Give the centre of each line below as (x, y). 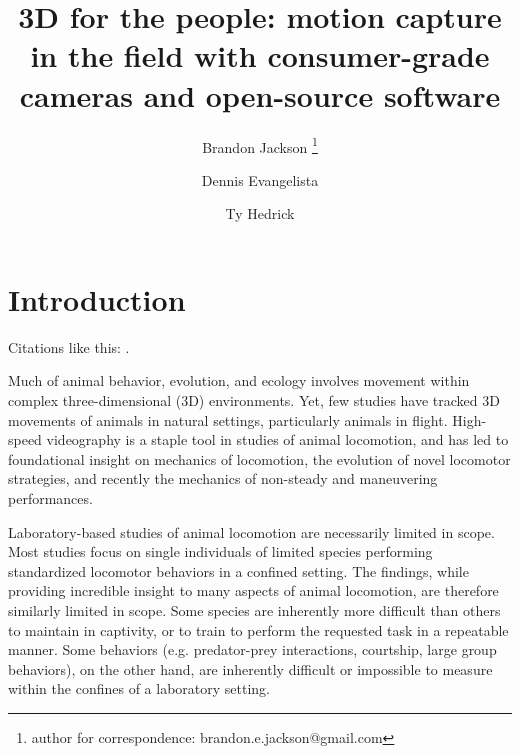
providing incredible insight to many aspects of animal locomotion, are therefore (253, 590)
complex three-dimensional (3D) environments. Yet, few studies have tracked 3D (254, 400)
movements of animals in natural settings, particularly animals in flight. (228, 419)
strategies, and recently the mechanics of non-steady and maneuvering (223, 478)
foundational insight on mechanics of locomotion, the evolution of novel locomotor (259, 458)
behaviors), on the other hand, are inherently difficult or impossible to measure (250, 668)
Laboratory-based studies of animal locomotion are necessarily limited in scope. (251, 531)
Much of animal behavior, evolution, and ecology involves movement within (239, 380)
